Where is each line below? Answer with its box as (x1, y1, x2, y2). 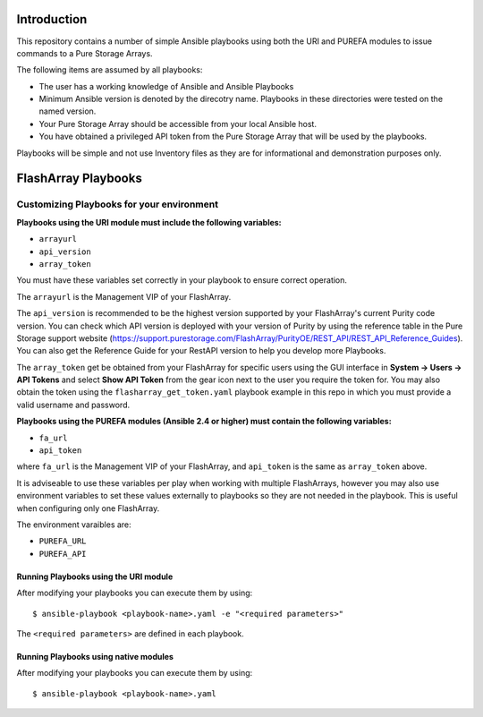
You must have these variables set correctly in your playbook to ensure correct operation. (16, 275, 348, 286)
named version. (38, 106, 97, 116)
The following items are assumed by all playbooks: (16, 64, 203, 75)
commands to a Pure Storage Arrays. (16, 47, 153, 58)
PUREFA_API (38, 549, 87, 559)
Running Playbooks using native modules (16, 651, 174, 662)
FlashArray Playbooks (16, 171, 142, 186)
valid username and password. (16, 399, 131, 410)
